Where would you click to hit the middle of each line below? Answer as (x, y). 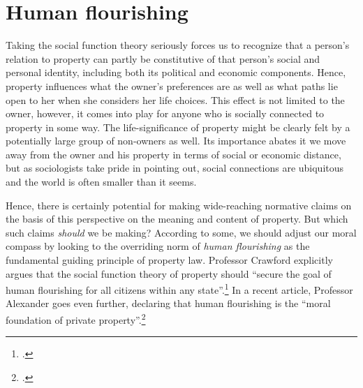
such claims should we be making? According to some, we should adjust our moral (181, 232)
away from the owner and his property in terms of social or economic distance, (173, 154)
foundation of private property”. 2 (76, 319)
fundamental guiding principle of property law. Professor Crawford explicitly (169, 260)
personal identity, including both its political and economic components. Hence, (176, 72)
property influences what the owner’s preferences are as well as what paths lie (172, 85)
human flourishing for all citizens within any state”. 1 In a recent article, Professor (179, 289)
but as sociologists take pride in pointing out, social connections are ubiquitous (175, 168)
